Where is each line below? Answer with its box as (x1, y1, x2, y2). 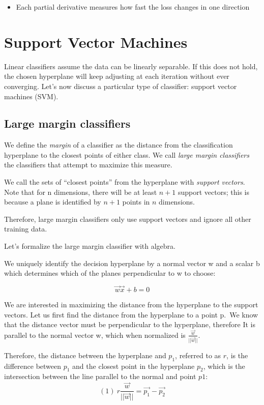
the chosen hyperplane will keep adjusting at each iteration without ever (4, 71, 229, 81)
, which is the (203, 360, 245, 371)
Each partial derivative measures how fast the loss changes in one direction (16, 2, 250, 12)
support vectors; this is (178, 186, 249, 197)
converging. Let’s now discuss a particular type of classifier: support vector (4, 80, 237, 91)
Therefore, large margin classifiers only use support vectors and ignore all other (4, 213, 251, 224)
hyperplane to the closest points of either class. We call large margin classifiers (4, 149, 250, 160)
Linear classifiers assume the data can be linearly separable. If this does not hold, (4, 61, 258, 71)
